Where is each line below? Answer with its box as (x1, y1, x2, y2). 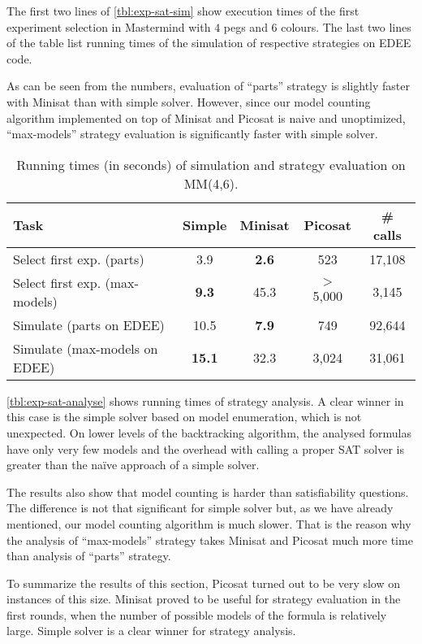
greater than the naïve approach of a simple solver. (6, 456, 260, 473)
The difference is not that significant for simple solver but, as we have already (6, 499, 394, 516)
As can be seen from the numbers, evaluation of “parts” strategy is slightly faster (6, 77, 410, 94)
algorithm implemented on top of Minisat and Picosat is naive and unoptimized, (6, 109, 406, 126)
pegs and (223, 18, 268, 35)
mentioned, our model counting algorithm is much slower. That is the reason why (6, 515, 411, 532)
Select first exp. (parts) (13, 249, 144, 268)
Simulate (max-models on (13, 338, 158, 358)
